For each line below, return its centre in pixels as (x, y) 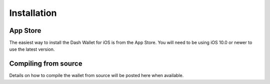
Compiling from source (46, 64)
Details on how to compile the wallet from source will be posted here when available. (96, 76)
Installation (33, 13)
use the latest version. (32, 49)
